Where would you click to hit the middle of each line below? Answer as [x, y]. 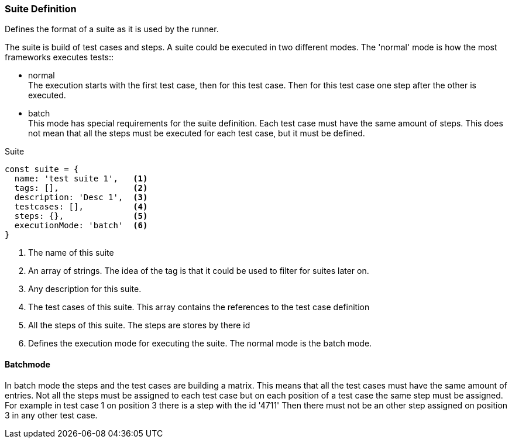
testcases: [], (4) [81, 207]
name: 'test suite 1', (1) [81, 179]
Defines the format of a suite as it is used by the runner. [112, 29]
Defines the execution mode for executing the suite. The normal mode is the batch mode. [200, 344]
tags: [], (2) [81, 188]
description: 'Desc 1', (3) [81, 198]
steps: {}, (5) [81, 216]
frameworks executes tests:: [59, 57]
